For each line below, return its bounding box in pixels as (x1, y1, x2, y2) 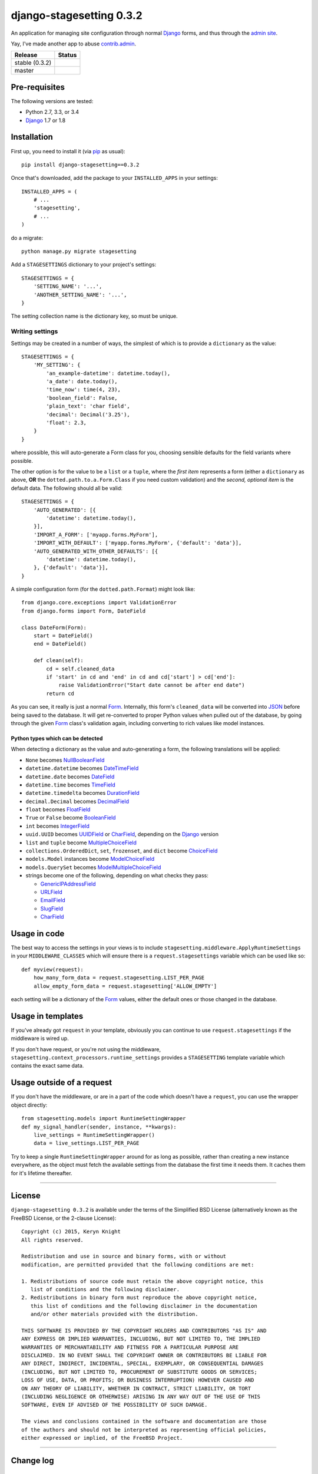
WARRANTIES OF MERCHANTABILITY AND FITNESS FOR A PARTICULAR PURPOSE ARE (21, 1344, 239, 1350)
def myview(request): (21, 966, 84, 973)
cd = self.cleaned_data (46, 665, 115, 672)
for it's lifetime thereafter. (11, 1169, 72, 1176)
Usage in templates (11, 1011, 84, 1021)
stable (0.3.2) (14, 59, 52, 67)
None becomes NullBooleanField (25, 756, 105, 764)
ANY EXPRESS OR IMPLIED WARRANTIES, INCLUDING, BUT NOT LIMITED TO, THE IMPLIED (21, 1335, 261, 1343)
